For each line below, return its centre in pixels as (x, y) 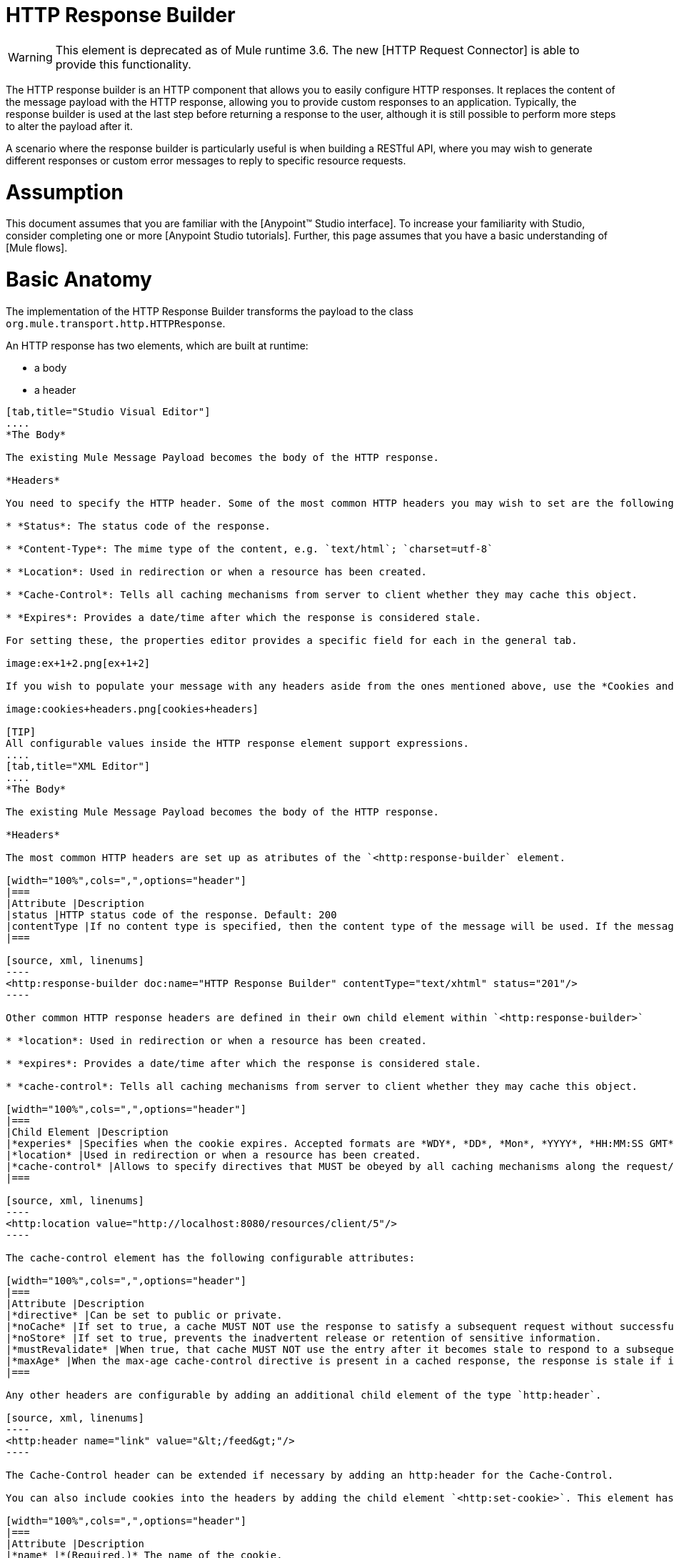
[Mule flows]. (37, 248)
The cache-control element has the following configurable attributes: (211, 1257)
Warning (30, 57)
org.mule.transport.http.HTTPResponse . (116, 323)
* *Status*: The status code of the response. (138, 526)
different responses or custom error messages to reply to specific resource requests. (206, 160)
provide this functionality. (123, 64)
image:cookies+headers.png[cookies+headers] (132, 709)
